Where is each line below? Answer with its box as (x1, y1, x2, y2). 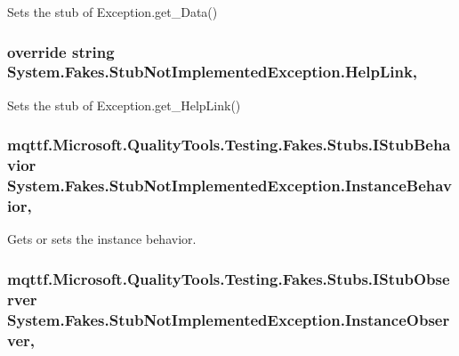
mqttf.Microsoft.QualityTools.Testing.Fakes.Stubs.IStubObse (7, 267, 450, 289)
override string (7, 40, 115, 62)
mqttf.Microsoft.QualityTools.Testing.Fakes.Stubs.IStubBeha (7, 133, 451, 156)
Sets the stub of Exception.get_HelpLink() (7, 95, 241, 114)
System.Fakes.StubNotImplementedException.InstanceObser (7, 308, 450, 330)
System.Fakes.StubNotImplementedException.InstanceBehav (7, 174, 452, 197)
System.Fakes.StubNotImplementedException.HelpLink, (7, 61, 418, 83)
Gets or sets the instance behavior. (7, 230, 197, 248)
